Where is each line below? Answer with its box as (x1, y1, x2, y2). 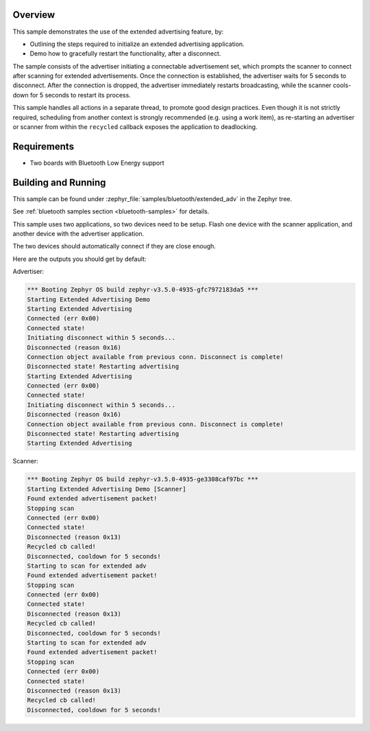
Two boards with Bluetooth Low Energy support (29, 159, 164, 167)
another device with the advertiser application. (12, 230, 145, 238)
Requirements (12, 141, 75, 152)
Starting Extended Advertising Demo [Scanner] (27, 485, 186, 493)
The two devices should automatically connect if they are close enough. (12, 242, 216, 251)
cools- (332, 81, 351, 89)
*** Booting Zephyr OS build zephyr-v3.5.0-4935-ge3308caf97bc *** (27, 476, 259, 483)
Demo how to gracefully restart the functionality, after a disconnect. (29, 49, 221, 58)
